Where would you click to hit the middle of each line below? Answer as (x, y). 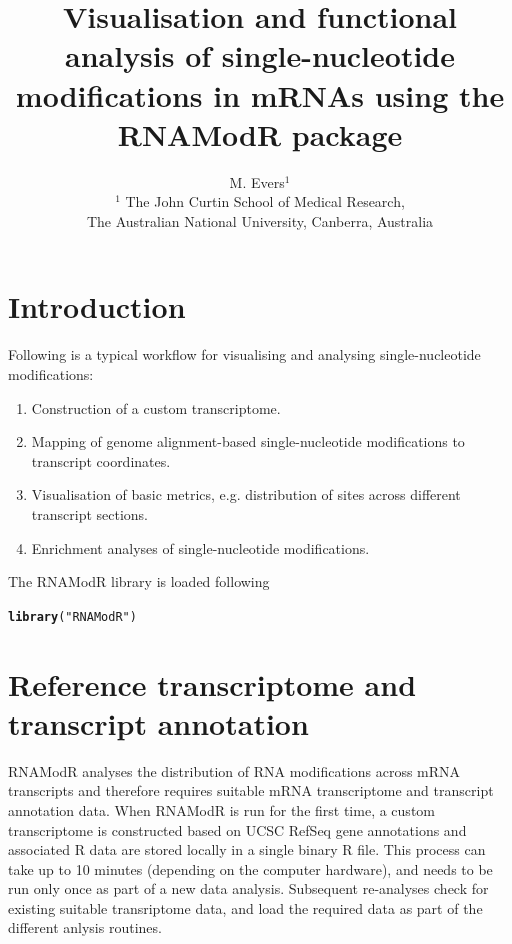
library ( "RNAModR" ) (72, 616)
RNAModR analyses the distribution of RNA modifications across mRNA (234, 770)
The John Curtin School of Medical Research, (265, 201)
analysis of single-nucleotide (260, 55)
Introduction (97, 306)
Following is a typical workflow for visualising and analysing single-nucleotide (244, 354)
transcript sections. (89, 513)
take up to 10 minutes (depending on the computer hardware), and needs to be (250, 868)
